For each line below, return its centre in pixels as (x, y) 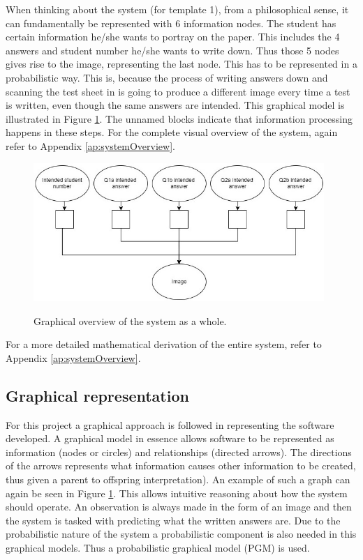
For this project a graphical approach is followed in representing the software (170, 424)
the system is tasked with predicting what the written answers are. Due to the (173, 520)
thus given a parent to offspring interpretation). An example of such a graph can (178, 479)
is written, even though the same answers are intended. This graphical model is (175, 105)
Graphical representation (97, 395)
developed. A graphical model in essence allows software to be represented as (170, 438)
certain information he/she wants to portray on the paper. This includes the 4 (173, 37)
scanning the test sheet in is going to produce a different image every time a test (178, 91)
